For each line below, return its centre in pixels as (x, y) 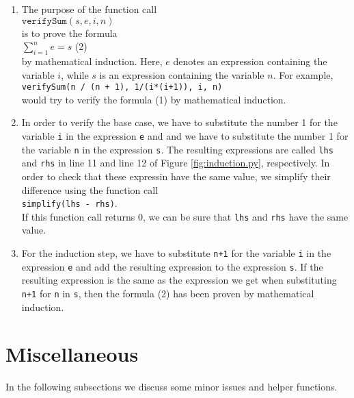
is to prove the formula (69, 33)
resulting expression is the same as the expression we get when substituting (179, 280)
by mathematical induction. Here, (92, 61)
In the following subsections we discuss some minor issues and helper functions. (172, 387)
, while (75, 74)
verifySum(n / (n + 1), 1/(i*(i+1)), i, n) (122, 87)
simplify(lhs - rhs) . (69, 203)
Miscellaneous (72, 354)
